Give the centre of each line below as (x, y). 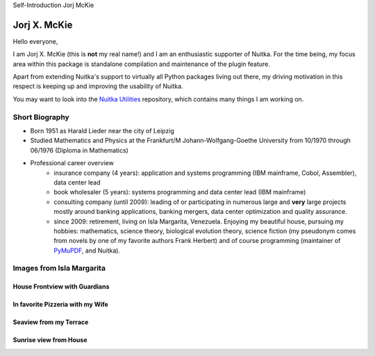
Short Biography (41, 117)
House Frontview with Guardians (61, 287)
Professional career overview (72, 163)
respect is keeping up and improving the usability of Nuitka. (98, 86)
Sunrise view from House (50, 340)
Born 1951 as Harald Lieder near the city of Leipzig (102, 131)
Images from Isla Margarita (59, 269)
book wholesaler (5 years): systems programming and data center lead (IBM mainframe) (180, 192)
